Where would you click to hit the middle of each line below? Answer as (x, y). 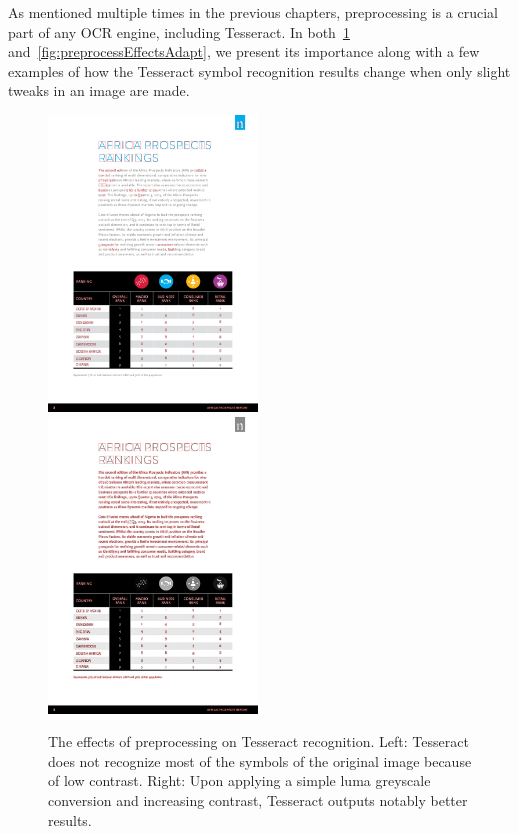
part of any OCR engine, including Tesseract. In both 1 (179, 31)
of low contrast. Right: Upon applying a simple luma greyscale (239, 780)
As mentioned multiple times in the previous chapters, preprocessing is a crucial (253, 12)
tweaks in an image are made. (99, 90)
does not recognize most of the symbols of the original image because (260, 760)
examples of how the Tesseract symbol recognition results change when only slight (259, 70)
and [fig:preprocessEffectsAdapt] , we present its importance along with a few (244, 51)
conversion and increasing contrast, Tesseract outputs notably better (258, 799)
